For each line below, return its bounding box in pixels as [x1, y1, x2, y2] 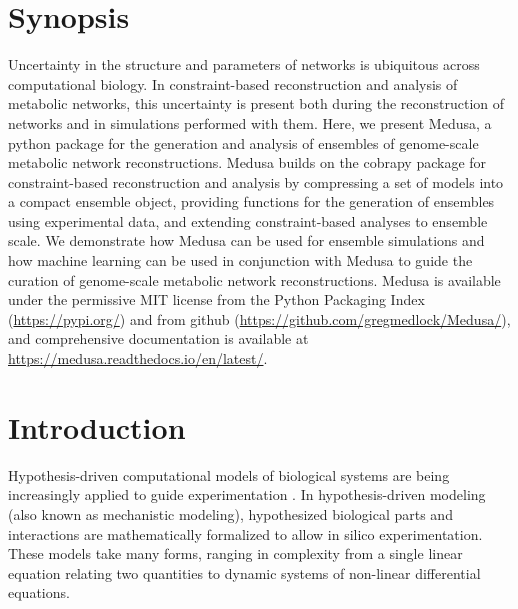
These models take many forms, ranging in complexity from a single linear [8, 543, 463, 564]
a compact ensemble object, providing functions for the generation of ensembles [8, 191, 495, 212]
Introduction [8, 406, 186, 447]
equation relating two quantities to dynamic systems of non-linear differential [8, 562, 481, 583]
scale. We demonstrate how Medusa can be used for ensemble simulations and [8, 230, 485, 251]
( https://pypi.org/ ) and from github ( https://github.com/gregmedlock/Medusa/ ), [8, 308, 511, 329]
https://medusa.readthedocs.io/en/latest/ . [8, 348, 268, 369]
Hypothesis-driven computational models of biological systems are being [8, 464, 450, 485]
